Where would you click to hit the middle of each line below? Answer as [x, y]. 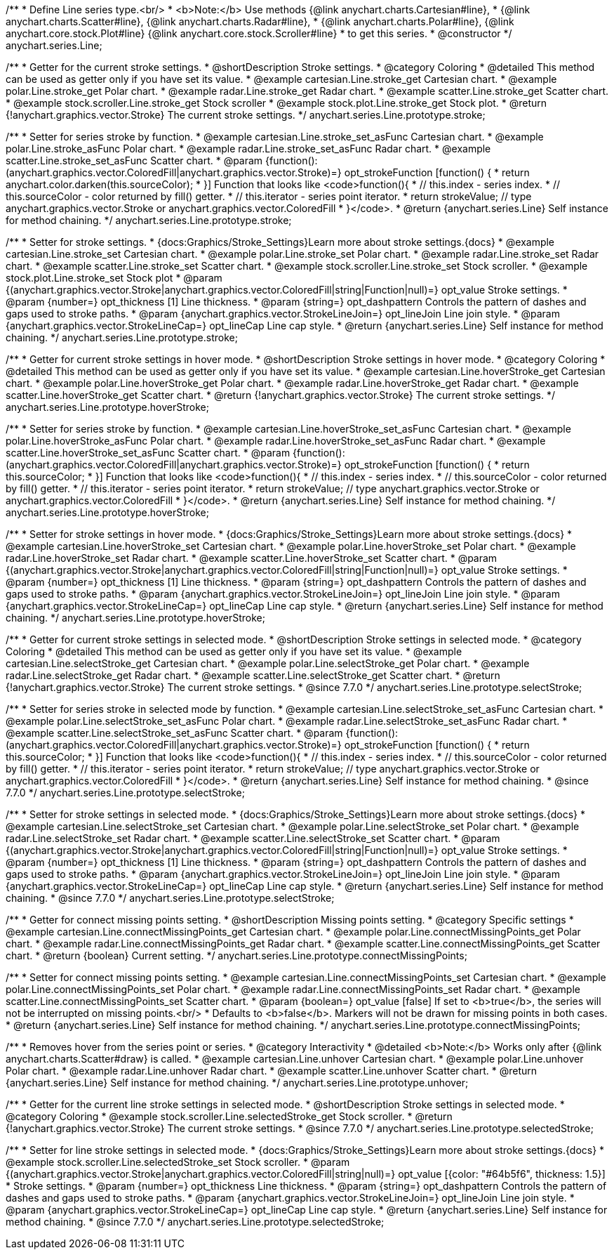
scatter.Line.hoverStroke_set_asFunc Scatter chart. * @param [148, 453]
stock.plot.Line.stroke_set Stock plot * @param [114, 278]
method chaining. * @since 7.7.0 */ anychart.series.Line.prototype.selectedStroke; [195, 1222]
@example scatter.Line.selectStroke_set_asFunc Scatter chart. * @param [174, 733]
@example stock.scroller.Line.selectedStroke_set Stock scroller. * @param [178, 1162]
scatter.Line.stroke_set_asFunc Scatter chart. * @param [134, 160]
